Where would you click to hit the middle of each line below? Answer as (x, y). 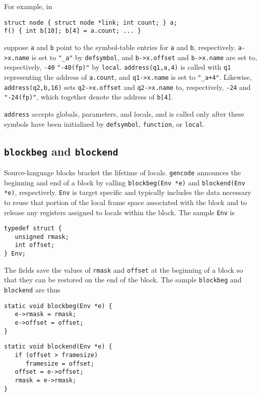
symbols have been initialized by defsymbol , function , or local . (105, 123)
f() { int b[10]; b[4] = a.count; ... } (73, 31)
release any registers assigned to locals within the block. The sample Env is (119, 212)
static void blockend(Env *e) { (58, 347)
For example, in (28, 6)
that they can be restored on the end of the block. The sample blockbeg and (123, 280)
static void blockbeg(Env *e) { (58, 306)
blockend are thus (32, 290)
